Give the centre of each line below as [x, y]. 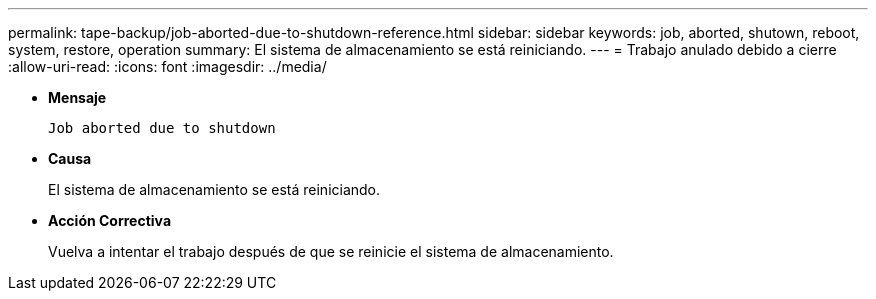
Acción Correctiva [110, 220]
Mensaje [77, 97]
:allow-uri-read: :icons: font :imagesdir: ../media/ [167, 66]
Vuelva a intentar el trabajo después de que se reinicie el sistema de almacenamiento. [331, 251]
